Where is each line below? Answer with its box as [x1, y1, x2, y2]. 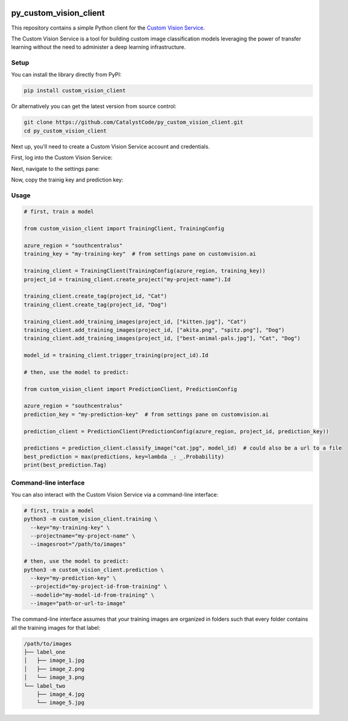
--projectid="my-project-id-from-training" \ [30, 583, 167, 590]
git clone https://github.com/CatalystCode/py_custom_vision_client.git [24, 119, 244, 126]
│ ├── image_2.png [24, 665, 84, 672]
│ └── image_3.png [24, 674, 84, 681]
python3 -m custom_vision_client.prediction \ [24, 566, 164, 573]
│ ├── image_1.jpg [24, 657, 84, 664]
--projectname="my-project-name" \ [30, 533, 136, 539]
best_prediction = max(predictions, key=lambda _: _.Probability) [24, 453, 224, 460]
